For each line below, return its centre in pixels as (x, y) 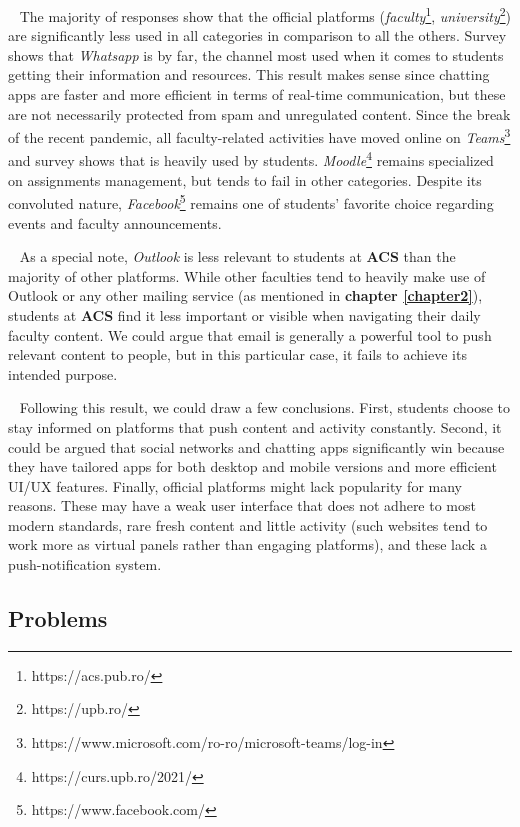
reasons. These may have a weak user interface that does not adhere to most (242, 505)
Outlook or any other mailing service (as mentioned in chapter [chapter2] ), (245, 295)
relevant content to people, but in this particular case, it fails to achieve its (237, 354)
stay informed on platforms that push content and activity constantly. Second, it (255, 426)
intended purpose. (63, 373)
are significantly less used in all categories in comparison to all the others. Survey (257, 35)
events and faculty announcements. (115, 222)
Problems (58, 618)
